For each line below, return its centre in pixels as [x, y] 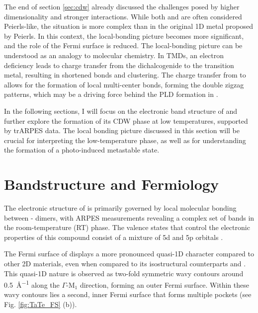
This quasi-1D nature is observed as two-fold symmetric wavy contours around [124, 273]
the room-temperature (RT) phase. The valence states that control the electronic [127, 227]
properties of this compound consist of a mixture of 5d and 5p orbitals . [114, 237]
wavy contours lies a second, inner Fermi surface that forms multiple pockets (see [128, 294]
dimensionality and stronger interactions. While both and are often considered [123, 16]
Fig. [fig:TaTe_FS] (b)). [41, 304]
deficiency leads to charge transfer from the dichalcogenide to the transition [119, 65]
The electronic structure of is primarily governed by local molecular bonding [120, 208]
